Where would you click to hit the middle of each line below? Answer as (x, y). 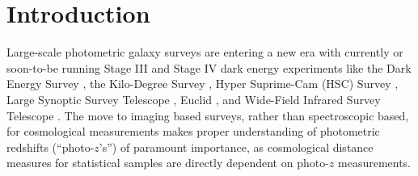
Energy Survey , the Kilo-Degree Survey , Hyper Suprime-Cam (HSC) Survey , (203, 84)
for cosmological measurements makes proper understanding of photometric (193, 131)
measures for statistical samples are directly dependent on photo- (168, 163)
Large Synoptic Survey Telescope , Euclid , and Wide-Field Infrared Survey (194, 99)
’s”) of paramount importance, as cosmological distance (236, 147)
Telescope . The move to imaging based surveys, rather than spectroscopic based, (208, 115)
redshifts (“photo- (51, 147)
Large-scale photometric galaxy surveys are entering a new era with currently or (205, 52)
